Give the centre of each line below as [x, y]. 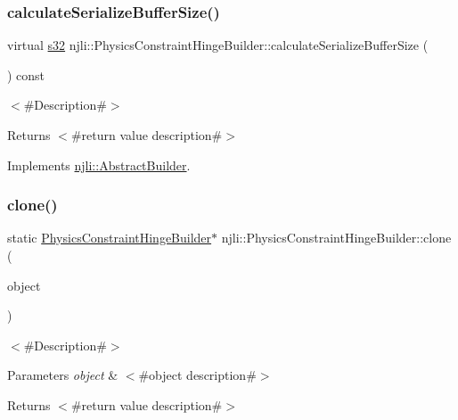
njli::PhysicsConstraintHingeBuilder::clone [336, 238]
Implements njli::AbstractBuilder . [99, 165]
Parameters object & [63, 375]
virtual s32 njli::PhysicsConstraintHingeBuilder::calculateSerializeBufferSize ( [218, 45]
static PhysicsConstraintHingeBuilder [110, 238]
